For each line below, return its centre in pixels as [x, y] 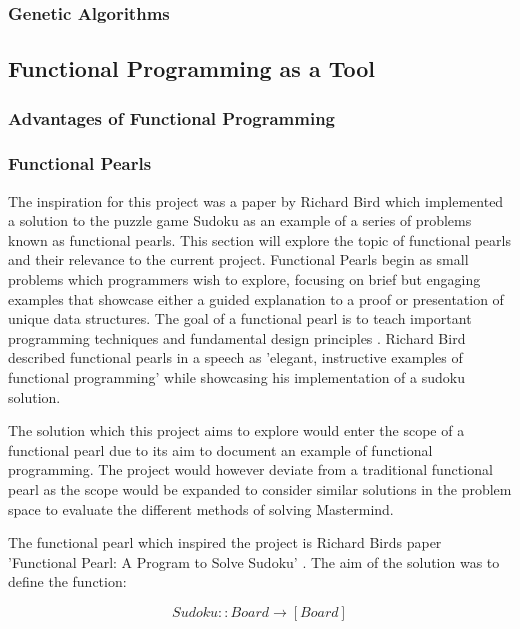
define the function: [67, 581]
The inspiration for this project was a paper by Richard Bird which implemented [256, 200]
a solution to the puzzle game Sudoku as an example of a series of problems [240, 220]
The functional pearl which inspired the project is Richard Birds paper [225, 542]
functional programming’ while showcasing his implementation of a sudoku [236, 377]
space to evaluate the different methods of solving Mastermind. [201, 508]
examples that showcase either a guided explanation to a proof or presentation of [256, 298]
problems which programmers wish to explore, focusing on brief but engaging [244, 279]
